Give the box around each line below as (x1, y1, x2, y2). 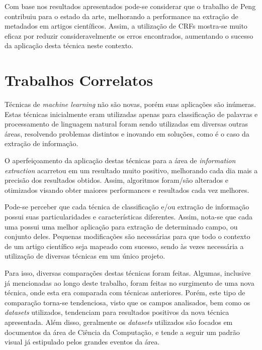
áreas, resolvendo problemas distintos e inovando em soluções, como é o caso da (5, 128, 249, 139)
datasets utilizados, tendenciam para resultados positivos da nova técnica (5, 307, 229, 317)
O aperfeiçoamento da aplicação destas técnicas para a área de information (5, 155, 236, 166)
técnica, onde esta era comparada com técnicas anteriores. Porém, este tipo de (5, 287, 245, 298)
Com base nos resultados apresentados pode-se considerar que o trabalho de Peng (5, 1, 256, 11)
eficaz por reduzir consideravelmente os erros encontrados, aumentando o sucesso (5, 30, 253, 41)
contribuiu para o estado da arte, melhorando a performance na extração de (5, 11, 238, 21)
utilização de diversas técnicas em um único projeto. (5, 251, 165, 261)
